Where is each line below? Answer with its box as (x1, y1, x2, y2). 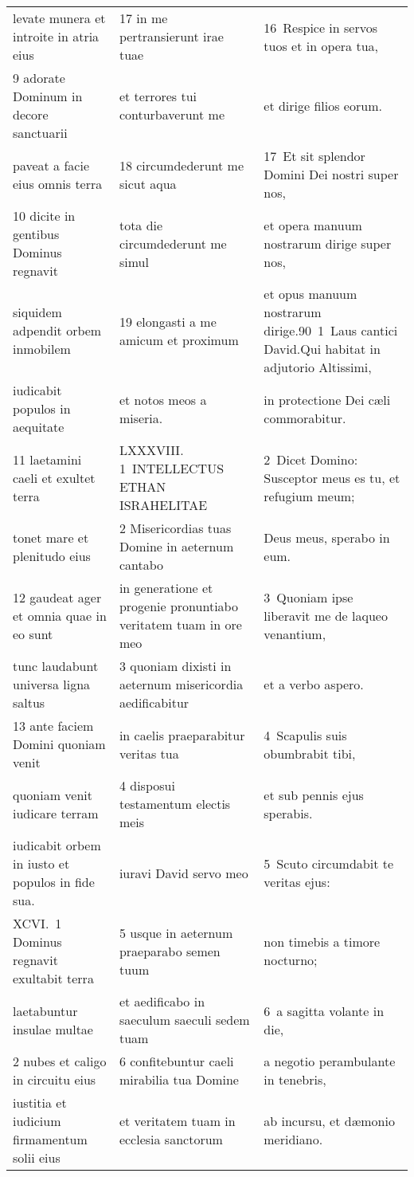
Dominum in (13, 87, 83, 105)
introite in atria (13, 27, 100, 45)
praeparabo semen (119, 941, 221, 960)
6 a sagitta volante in (264, 1001, 385, 1020)
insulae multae (13, 1019, 93, 1038)
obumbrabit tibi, (264, 743, 356, 763)
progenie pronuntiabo (119, 597, 238, 615)
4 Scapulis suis (264, 725, 347, 744)
